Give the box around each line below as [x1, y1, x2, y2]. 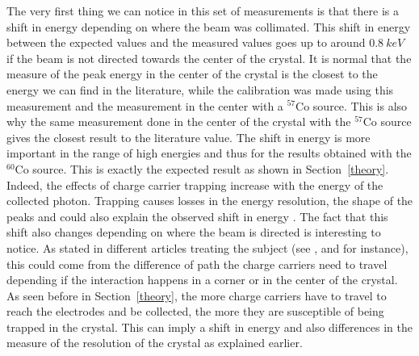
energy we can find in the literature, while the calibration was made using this [6, 81, 394, 98]
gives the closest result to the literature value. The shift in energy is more [6, 128, 371, 145]
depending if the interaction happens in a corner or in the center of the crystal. [6, 271, 398, 288]
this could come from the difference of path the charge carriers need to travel [6, 255, 388, 272]
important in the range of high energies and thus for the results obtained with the [6, 144, 412, 161]
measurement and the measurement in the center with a [6, 97, 283, 114]
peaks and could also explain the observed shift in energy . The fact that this [6, 207, 388, 224]
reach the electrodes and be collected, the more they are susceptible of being [6, 303, 384, 320]
